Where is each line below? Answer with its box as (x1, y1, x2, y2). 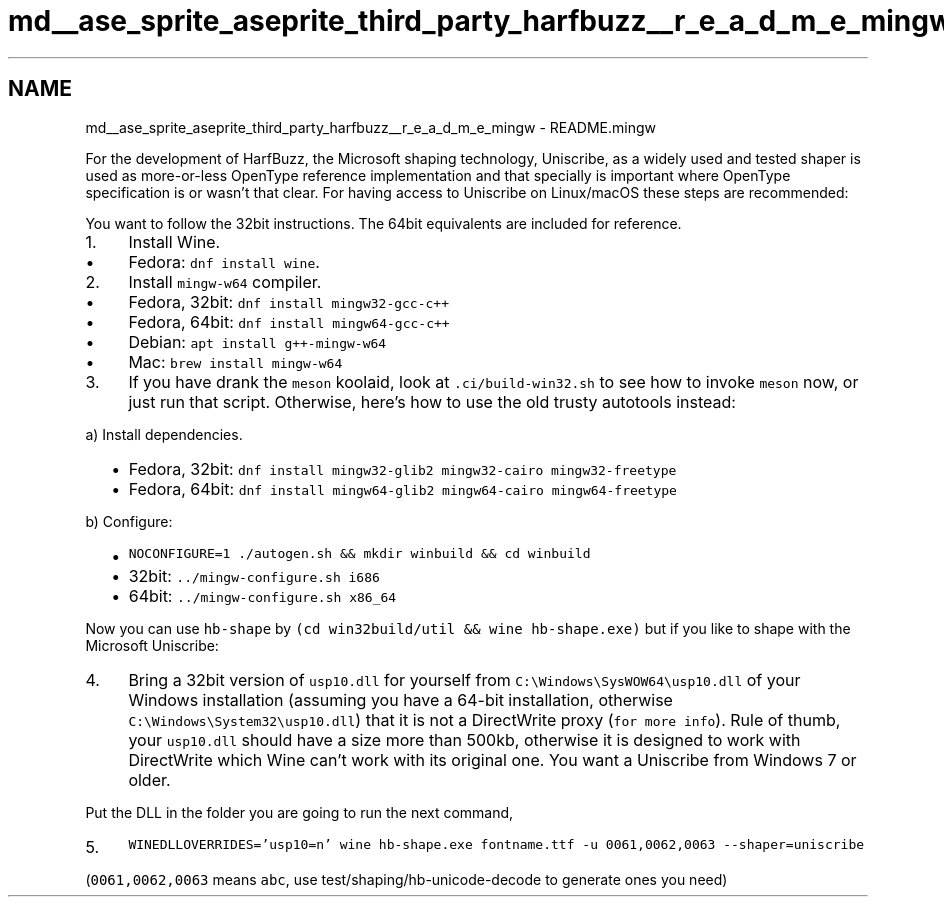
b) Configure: (85, 512, 173, 530)
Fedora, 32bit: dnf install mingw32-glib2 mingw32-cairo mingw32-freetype (128, 458, 677, 479)
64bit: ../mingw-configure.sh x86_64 (128, 585, 397, 606)
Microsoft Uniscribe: (85, 636, 219, 654)
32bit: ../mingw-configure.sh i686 (128, 565, 380, 586)
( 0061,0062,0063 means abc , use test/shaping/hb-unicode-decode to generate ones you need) (85, 870, 728, 888)
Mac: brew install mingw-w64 (128, 351, 343, 372)
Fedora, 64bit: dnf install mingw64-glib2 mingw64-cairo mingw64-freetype (128, 478, 677, 499)
